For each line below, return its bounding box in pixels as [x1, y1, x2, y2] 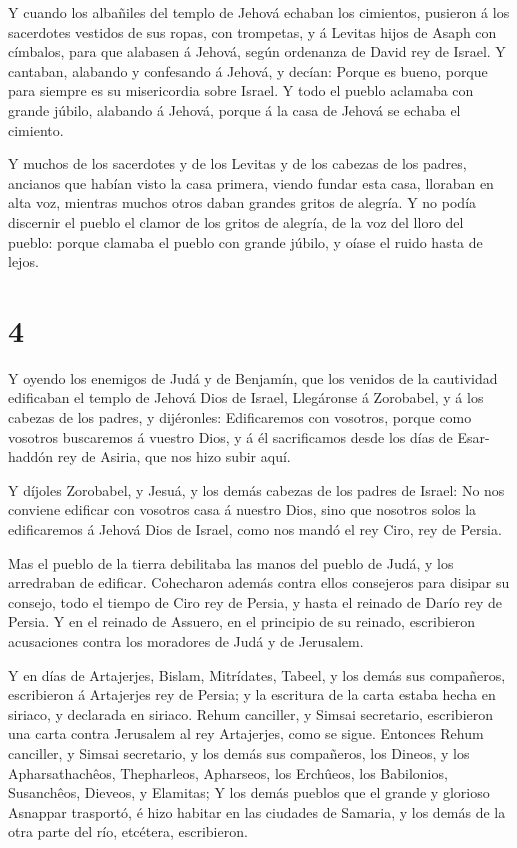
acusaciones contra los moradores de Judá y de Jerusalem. [8, 630, 364, 651]
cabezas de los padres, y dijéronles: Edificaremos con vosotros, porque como [8, 407, 472, 428]
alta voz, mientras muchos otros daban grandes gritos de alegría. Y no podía [8, 192, 477, 213]
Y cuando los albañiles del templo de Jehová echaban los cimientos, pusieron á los [8, 2, 510, 22]
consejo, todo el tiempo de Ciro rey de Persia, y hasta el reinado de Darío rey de [8, 591, 502, 612]
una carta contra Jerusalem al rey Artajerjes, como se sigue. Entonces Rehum [8, 723, 484, 744]
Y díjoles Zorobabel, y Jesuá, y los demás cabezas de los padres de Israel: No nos [8, 479, 505, 500]
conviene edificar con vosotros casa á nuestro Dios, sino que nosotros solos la [8, 499, 477, 520]
